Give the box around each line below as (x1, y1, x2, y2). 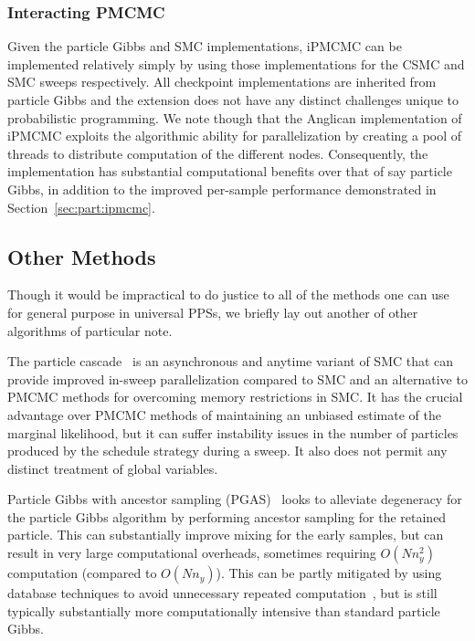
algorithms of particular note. (7, 320, 173, 340)
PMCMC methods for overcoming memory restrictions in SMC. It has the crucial (7, 387, 463, 406)
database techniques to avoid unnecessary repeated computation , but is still (7, 583, 438, 603)
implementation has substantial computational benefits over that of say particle (7, 162, 452, 181)
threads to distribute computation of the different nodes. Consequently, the (7, 143, 428, 163)
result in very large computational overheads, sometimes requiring (7, 543, 376, 562)
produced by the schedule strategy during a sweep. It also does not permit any (7, 441, 448, 460)
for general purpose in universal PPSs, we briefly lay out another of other (7, 302, 418, 321)
